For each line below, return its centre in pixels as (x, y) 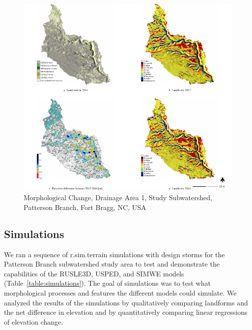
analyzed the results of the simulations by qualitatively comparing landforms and (126, 302)
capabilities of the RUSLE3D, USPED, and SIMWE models (94, 273)
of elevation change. (34, 321)
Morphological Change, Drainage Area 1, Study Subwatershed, (118, 197)
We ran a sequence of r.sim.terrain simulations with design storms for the (114, 254)
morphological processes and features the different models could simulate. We (120, 293)
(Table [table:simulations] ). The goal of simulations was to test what (107, 283)
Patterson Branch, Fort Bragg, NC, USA (85, 207)
